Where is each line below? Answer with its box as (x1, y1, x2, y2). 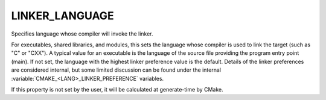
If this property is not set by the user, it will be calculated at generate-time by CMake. (11, 86, 223, 93)
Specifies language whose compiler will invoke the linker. (11, 30, 153, 37)
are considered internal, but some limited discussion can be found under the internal (11, 66, 222, 73)
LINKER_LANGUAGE (11, 9, 114, 22)
